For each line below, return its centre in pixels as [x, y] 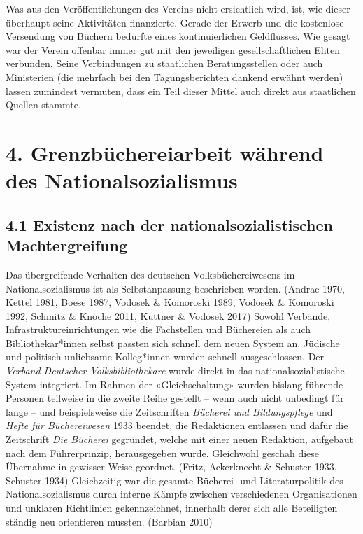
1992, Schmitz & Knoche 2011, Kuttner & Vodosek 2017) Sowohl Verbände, [168, 315]
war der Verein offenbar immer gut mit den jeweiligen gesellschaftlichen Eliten [173, 49]
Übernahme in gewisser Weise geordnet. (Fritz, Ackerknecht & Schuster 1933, [171, 466]
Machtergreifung [66, 245]
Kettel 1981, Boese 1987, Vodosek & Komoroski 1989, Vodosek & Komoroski [170, 302]
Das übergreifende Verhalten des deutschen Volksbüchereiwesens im [150, 274]
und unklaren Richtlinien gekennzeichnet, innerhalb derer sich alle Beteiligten [172, 507]
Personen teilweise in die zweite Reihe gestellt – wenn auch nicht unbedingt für [175, 398]
